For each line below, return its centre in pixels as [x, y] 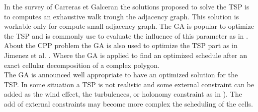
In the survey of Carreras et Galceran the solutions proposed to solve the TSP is [127, 6]
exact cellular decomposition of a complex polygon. [82, 65]
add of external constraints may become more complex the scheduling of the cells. [129, 103]
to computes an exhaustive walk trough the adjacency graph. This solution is [122, 16]
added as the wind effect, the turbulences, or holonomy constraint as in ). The [123, 94]
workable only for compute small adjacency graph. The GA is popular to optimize [129, 26]
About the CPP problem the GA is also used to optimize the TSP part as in [121, 45]
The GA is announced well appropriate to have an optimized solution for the [121, 75]
